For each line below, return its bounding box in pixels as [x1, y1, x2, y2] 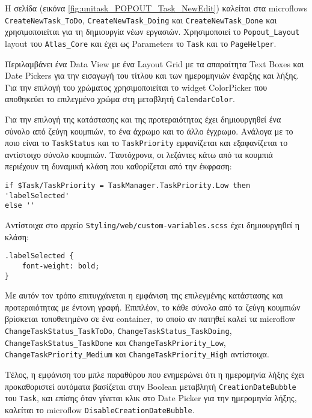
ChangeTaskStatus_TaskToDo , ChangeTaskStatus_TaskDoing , [5, 324, 232, 336]
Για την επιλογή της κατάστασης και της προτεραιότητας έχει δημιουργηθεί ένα [5, 113, 281, 125]
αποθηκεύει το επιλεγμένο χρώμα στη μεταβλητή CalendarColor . [5, 92, 235, 105]
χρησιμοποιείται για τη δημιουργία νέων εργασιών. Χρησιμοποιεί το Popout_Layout [5, 25, 300, 38]
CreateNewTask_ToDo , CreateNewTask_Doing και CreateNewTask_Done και [5, 13, 277, 26]
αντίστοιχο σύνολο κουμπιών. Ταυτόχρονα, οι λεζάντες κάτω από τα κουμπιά [5, 148, 273, 160]
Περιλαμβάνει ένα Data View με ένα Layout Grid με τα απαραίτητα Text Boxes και [5, 57, 304, 70]
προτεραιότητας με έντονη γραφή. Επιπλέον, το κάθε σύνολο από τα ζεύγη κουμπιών [5, 300, 301, 313]
